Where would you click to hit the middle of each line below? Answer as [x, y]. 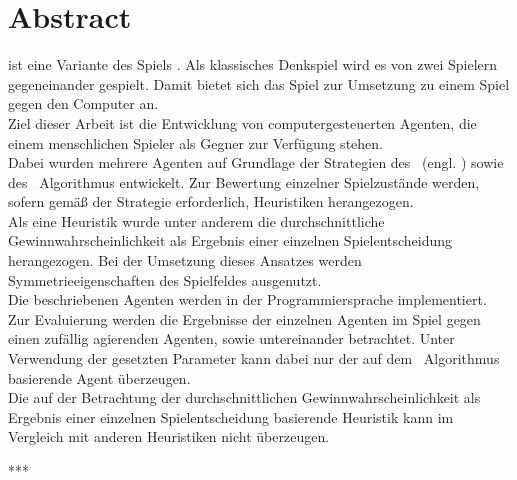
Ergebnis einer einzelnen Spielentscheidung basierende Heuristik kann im [231, 416]
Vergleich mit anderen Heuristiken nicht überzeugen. [169, 436]
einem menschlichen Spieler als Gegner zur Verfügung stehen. [195, 142]
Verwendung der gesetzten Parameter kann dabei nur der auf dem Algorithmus [254, 358]
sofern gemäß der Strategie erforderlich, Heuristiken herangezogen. [211, 201]
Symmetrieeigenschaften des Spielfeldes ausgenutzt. [165, 279]
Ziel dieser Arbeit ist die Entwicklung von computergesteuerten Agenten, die [242, 122]
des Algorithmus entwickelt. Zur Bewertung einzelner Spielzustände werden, [244, 181]
